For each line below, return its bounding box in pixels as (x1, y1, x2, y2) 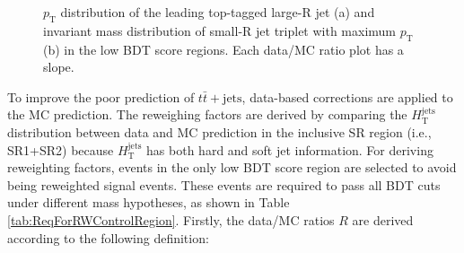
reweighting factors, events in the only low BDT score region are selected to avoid (7, 158, 457, 177)
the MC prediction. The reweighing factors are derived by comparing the (7, 105, 407, 124)
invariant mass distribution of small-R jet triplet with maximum (43, 21, 397, 39)
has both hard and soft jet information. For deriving (146, 140, 433, 159)
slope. (43, 57, 74, 76)
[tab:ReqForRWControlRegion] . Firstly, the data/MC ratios (7, 210, 335, 229)
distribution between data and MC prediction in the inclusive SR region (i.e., (7, 122, 432, 141)
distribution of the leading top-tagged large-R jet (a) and (60, 3, 375, 21)
